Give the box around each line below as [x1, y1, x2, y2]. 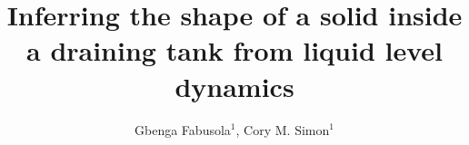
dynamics [175, 67, 294, 104]
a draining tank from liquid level [26, 32, 443, 69]
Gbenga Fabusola [135, 120, 231, 139]
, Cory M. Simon [235, 120, 330, 139]
